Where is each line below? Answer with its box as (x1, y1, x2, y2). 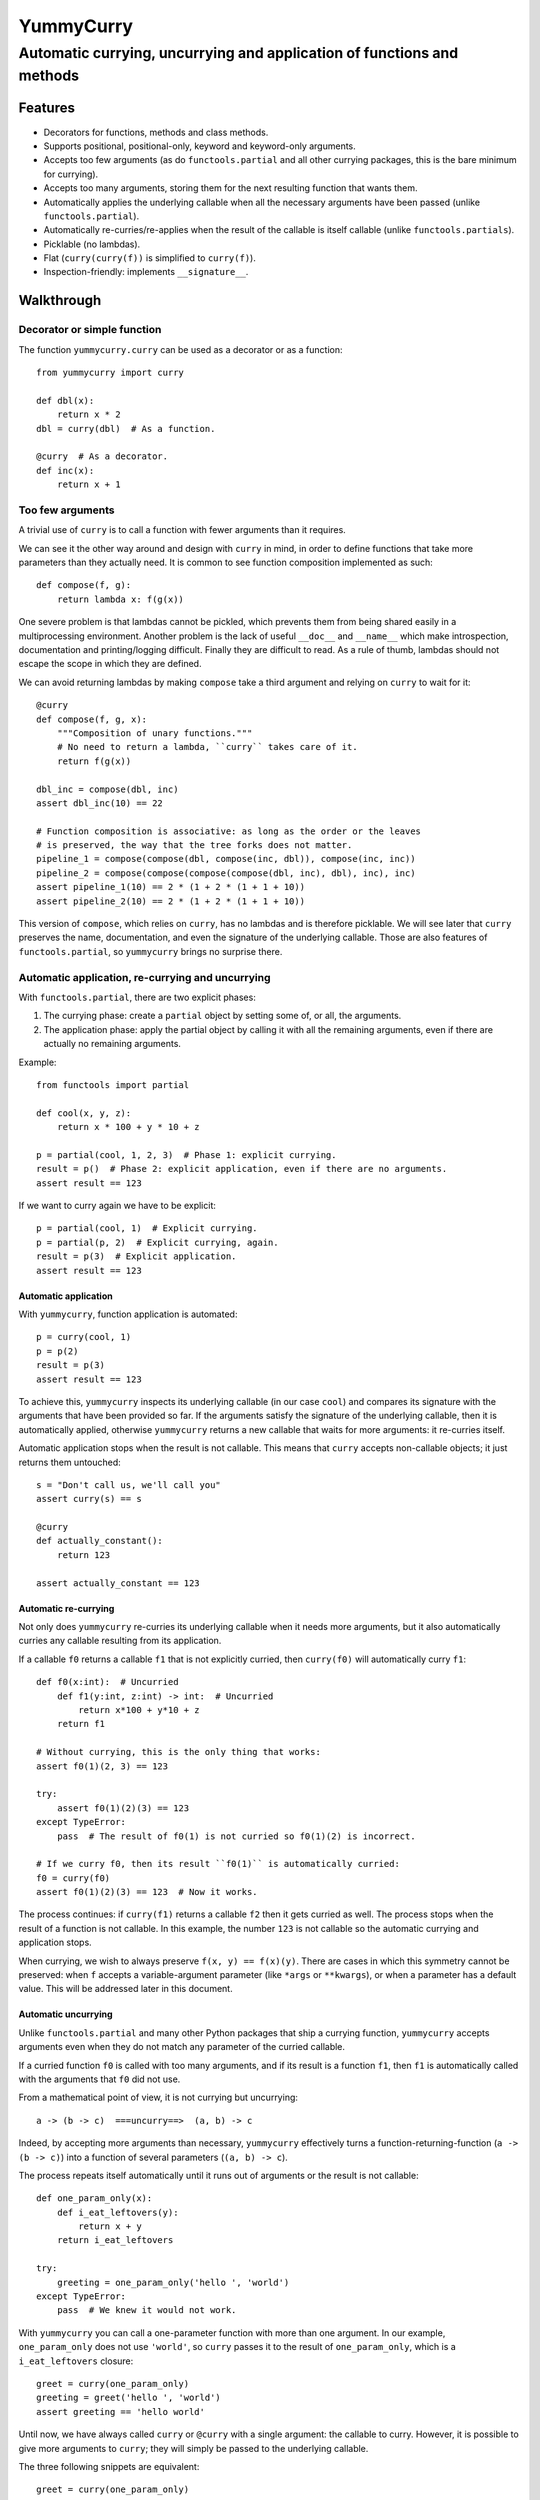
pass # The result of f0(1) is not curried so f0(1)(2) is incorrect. (56, 1830, 416, 1842)
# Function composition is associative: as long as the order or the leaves (36, 825, 422, 837)
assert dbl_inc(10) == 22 (36, 797, 164, 809)
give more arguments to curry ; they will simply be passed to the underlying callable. (18, 2442, 369, 2454)
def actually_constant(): (36, 1535, 164, 1547)
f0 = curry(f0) (36, 1872, 111, 1884)
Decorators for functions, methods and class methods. (43, 126, 269, 138)
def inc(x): (36, 465, 95, 476)
